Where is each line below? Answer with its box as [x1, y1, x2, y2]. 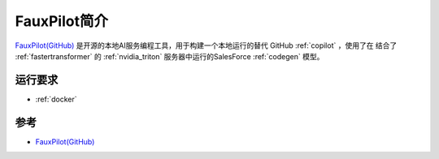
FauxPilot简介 [15, 12, 109, 30]
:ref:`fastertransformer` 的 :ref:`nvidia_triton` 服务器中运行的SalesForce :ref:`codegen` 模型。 [15, 51, 324, 61]
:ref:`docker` [35, 94, 77, 104]
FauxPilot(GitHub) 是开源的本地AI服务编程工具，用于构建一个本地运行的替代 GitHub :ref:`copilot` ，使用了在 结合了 [15, 41, 398, 50]
